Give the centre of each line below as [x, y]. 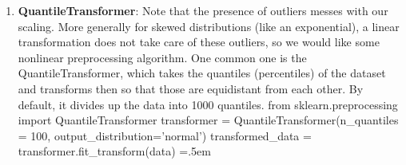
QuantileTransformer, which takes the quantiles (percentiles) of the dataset [202, 73]
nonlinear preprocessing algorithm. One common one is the [162, 57]
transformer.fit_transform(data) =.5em [114, 151]
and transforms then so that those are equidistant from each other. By [191, 88]
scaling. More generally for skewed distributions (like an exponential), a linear [209, 26]
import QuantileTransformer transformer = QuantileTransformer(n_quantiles [208, 120]
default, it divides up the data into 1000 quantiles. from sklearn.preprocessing [208, 104]
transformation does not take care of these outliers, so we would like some [199, 42]
